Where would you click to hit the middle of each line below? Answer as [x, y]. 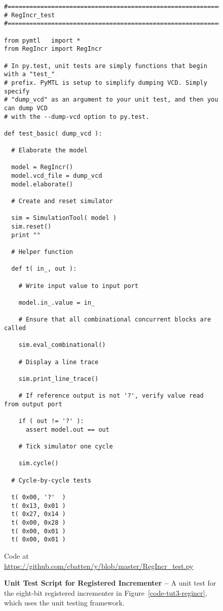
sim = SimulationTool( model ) [64, 218]
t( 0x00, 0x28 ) [39, 523]
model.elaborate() [42, 184]
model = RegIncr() [42, 167]
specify [17, 91]
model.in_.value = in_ [57, 302]
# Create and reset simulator [62, 201]
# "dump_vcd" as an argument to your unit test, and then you [111, 100]
